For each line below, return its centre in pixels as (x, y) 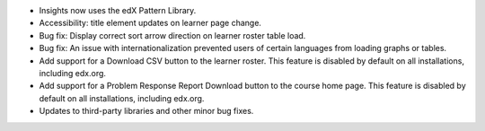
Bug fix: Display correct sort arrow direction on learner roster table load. (172, 35)
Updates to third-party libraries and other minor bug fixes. (146, 111)
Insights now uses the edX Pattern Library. (118, 10)
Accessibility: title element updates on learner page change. (150, 23)
